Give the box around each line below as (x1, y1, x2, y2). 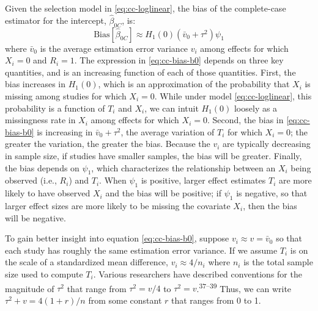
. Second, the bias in (207, 113, 284, 126)
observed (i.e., (5, 174, 57, 187)
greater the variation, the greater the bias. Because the (5, 137, 210, 150)
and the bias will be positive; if (105, 187, 221, 199)
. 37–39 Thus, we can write (196, 280, 292, 295)
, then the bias (243, 199, 297, 212)
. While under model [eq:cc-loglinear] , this (154, 89, 312, 102)
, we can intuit (144, 101, 199, 114)
